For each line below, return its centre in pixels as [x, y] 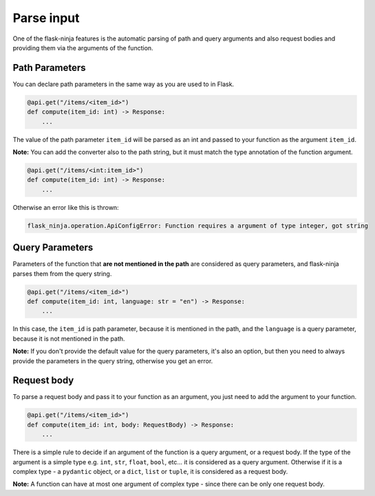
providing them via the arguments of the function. [83, 47]
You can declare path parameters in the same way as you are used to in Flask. [123, 84]
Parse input [46, 18]
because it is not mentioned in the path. [69, 338]
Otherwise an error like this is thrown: [66, 207]
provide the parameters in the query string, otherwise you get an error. [113, 360]
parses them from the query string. [62, 273]
